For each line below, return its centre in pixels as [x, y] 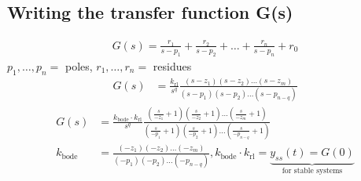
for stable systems [312, 170]
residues [172, 65]
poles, [79, 65]
